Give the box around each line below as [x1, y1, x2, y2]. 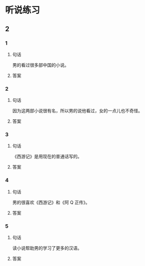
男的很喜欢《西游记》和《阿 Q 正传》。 [12, 199, 90, 205]
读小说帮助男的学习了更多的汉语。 [12, 245, 82, 251]
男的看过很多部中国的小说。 [12, 62, 69, 68]
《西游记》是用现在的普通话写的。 [12, 154, 82, 160]
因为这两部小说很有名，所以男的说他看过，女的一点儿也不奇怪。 [12, 108, 143, 114]
